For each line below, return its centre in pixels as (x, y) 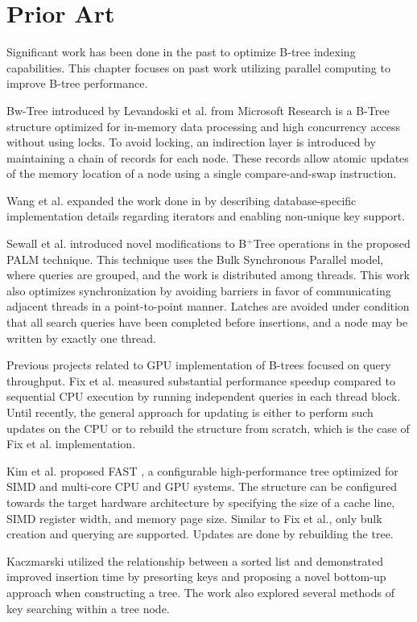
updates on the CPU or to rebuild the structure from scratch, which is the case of (208, 428)
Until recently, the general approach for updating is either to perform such (190, 412)
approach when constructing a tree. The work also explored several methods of (200, 592)
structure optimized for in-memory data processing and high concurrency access (204, 126)
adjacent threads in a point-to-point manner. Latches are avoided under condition (208, 306)
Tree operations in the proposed (332, 243)
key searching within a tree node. (88, 608)
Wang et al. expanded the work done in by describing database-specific (182, 200)
